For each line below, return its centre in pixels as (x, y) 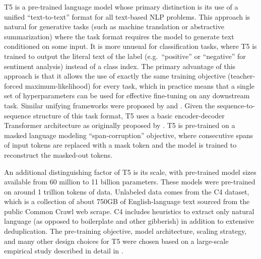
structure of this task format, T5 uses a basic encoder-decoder (129, 115)
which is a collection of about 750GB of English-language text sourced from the (127, 201)
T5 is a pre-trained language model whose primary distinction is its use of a (121, 7)
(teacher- (242, 76)
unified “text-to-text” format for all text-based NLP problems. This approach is (127, 16)
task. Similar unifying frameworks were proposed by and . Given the (110, 105)
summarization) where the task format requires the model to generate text (119, 36)
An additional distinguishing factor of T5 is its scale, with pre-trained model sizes (130, 172)
